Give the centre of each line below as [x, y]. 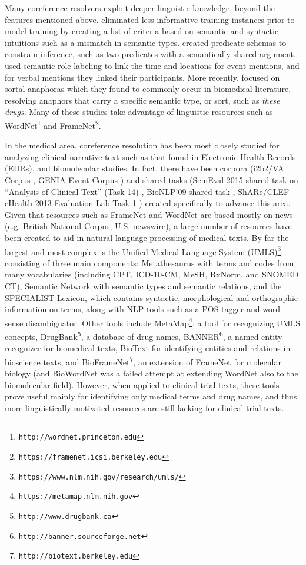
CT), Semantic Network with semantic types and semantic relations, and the [143, 285]
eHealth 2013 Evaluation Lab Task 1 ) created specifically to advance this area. [148, 203]
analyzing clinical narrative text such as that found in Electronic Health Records [150, 156]
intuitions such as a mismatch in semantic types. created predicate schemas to [146, 42]
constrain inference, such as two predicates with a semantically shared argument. [150, 54]
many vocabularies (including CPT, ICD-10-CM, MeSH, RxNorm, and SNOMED [152, 274]
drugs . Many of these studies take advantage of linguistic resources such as [139, 112]
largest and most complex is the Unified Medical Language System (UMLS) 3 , [144, 250]
